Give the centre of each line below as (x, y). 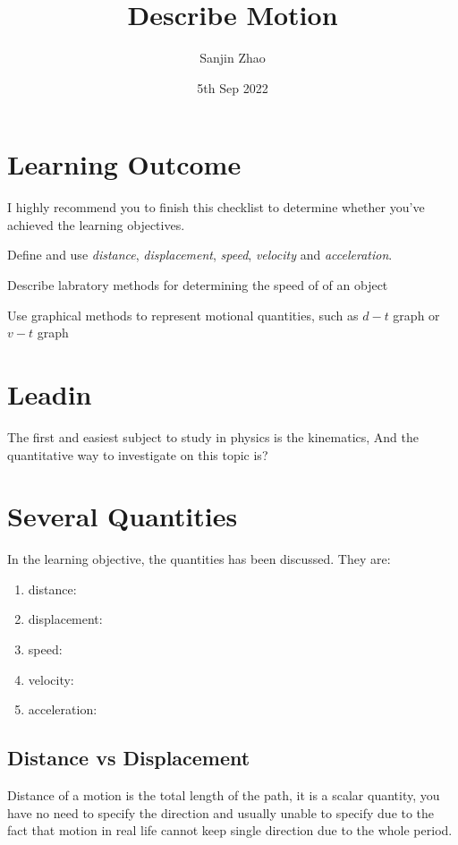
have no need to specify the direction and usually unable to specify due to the (221, 812)
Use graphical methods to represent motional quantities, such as (183, 315)
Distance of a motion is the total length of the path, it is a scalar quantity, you (224, 795)
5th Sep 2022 (233, 87)
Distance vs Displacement (129, 758)
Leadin (50, 394)
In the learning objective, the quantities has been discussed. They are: (199, 559)
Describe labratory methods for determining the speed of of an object (198, 285)
